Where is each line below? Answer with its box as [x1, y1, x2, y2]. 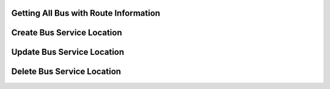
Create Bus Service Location [11, 27, 122, 38]
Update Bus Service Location [11, 47, 125, 57]
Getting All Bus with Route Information [11, 8, 161, 18]
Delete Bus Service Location [11, 66, 122, 77]
